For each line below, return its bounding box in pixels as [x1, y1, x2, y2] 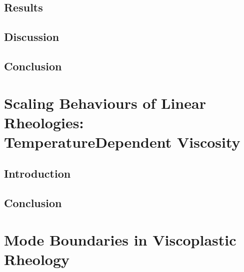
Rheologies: [4, 112, 84, 132]
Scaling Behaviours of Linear [4, 92, 206, 113]
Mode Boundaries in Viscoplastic [4, 229, 236, 250]
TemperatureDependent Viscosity [4, 131, 240, 152]
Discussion [4, 29, 59, 44]
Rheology [4, 249, 70, 270]
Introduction [4, 166, 71, 181]
